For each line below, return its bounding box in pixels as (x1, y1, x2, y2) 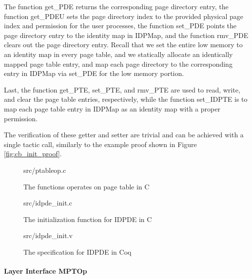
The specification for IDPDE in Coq (23, 246, 132, 257)
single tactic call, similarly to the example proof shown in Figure (4, 139, 197, 149)
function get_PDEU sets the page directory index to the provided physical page (4, 11, 243, 21)
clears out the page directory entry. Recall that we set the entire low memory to (4, 39, 243, 50)
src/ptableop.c (23, 165, 66, 175)
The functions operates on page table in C (23, 181, 150, 191)
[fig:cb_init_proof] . (4, 149, 62, 159)
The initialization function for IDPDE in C (23, 214, 152, 224)
